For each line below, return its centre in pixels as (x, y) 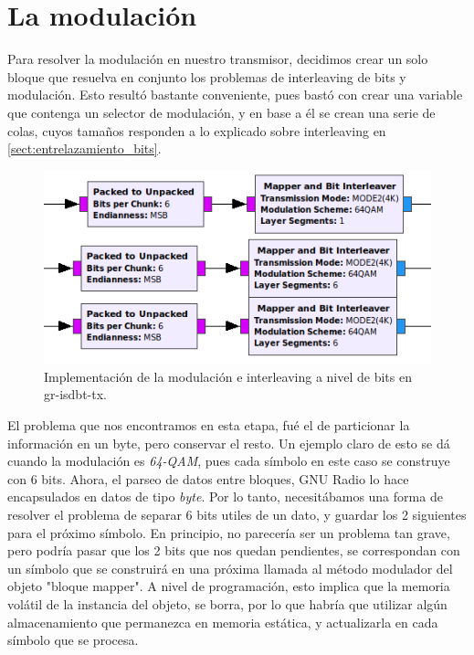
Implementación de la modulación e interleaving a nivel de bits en (228, 376)
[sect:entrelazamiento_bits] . (84, 148)
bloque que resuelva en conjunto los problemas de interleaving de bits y (207, 76)
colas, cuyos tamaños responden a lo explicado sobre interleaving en (197, 130)
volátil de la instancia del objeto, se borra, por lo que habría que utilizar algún (227, 603)
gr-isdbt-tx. (75, 394)
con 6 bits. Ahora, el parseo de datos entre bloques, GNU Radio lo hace (208, 478)
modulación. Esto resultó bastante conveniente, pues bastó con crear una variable (235, 95)
